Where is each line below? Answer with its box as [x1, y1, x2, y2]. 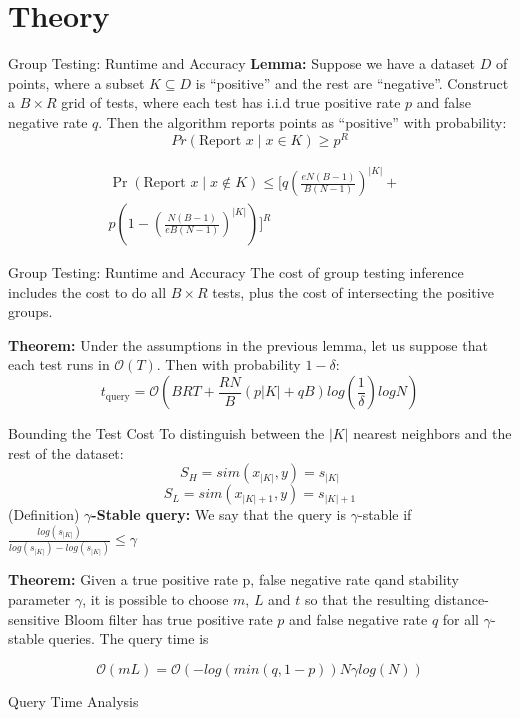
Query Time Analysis [8, 690, 139, 711]
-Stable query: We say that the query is [91, 504, 347, 525]
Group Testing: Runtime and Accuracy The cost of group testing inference [8, 262, 464, 283]
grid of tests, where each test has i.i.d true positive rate [61, 92, 401, 113]
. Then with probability [156, 354, 301, 375]
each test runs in [8, 354, 110, 375]
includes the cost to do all [8, 281, 167, 302]
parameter [8, 589, 71, 610]
